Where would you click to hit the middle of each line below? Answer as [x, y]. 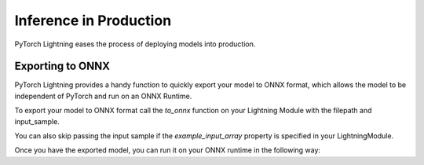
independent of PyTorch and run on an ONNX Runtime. [103, 96]
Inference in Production [93, 20]
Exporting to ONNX [62, 66]
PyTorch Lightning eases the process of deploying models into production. [135, 44]
